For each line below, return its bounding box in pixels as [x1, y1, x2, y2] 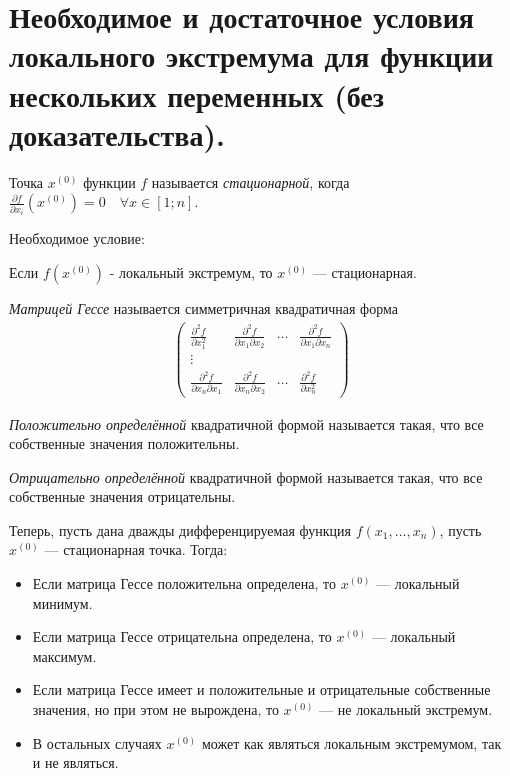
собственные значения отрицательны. [9, 486, 236, 507]
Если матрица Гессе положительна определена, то [32, 573, 336, 594]
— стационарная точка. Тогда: [44, 539, 228, 560]
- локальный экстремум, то [109, 261, 273, 282]
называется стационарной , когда [151, 171, 350, 192]
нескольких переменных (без [9, 74, 384, 115]
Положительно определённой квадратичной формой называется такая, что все [9, 413, 484, 434]
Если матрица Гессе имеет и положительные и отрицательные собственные [32, 679, 491, 700]
